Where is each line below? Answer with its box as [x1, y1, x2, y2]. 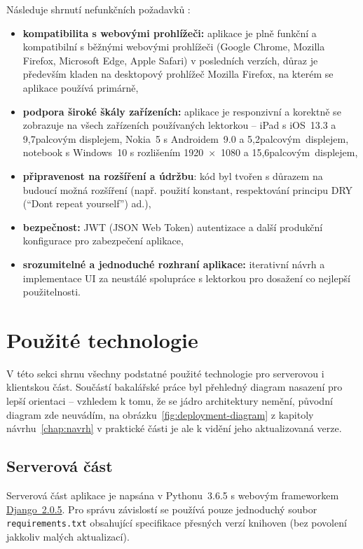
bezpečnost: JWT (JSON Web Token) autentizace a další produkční [22, 219, 323, 234]
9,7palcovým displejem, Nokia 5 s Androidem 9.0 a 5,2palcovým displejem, [22, 131, 349, 146]
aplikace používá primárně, [22, 80, 139, 95]
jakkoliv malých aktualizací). [6, 529, 130, 543]
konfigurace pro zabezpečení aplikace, [22, 233, 184, 248]
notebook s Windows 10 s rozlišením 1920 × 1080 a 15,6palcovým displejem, [22, 145, 358, 160]
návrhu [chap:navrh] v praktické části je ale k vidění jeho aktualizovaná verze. [6, 421, 342, 436]
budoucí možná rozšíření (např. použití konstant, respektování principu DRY [22, 182, 353, 197]
